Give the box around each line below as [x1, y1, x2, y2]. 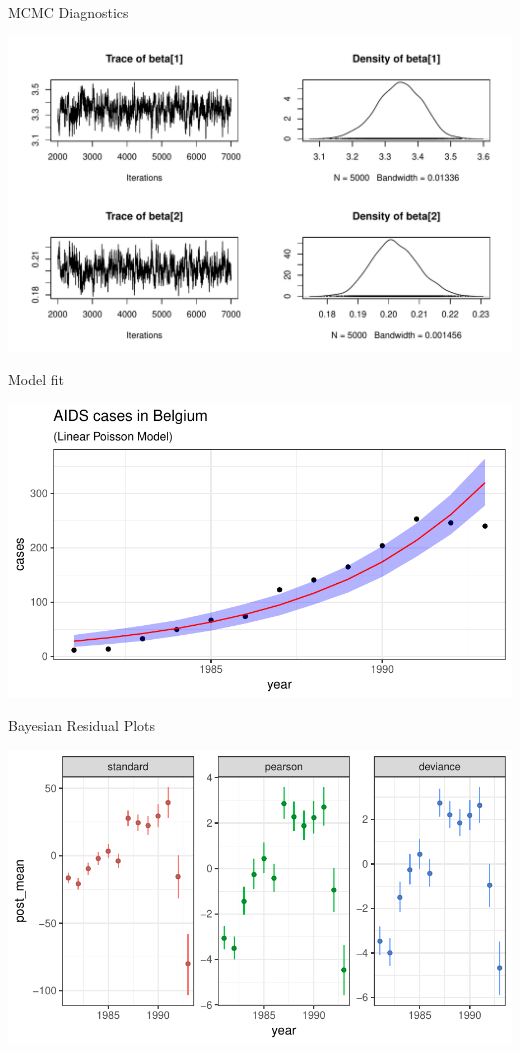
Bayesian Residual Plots [8, 715, 156, 736]
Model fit [8, 369, 65, 390]
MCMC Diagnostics [8, 2, 129, 22]
